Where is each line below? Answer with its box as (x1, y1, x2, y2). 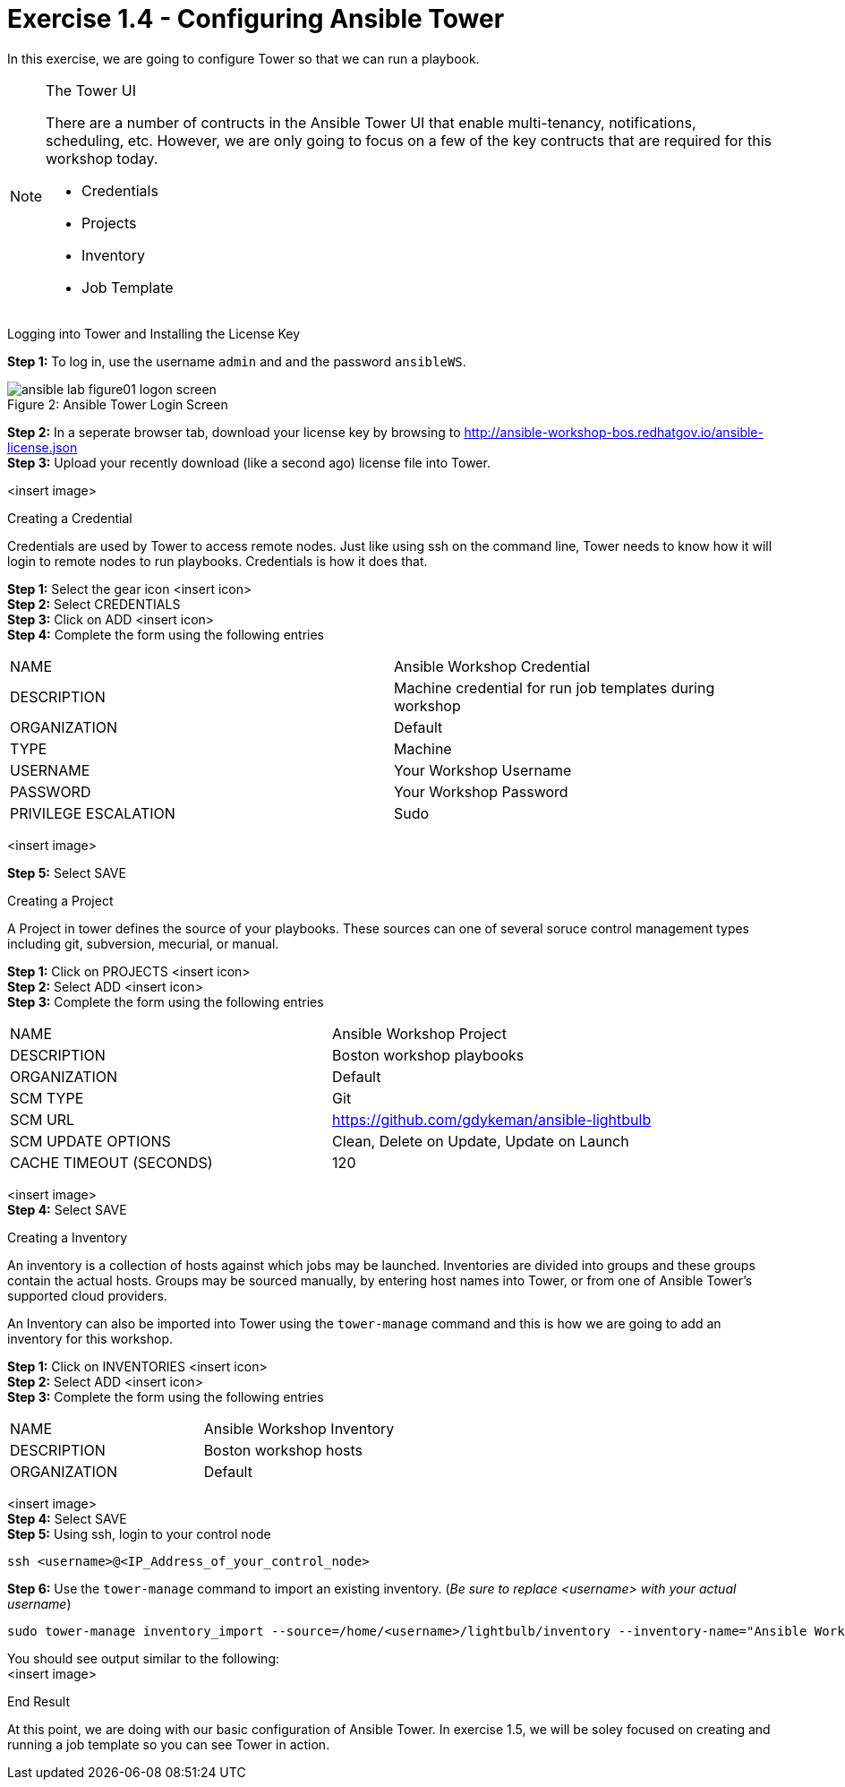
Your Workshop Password (394, 782, 568, 801)
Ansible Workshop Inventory (203, 1419, 395, 1438)
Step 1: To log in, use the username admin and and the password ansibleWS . (7, 353, 466, 369)
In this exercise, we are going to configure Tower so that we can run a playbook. (7, 50, 480, 66)
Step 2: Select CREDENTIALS (7, 596, 181, 612)
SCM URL (10, 1110, 75, 1129)
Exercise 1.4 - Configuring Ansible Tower (7, 4, 505, 34)
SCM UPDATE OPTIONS (10, 1131, 171, 1150)
